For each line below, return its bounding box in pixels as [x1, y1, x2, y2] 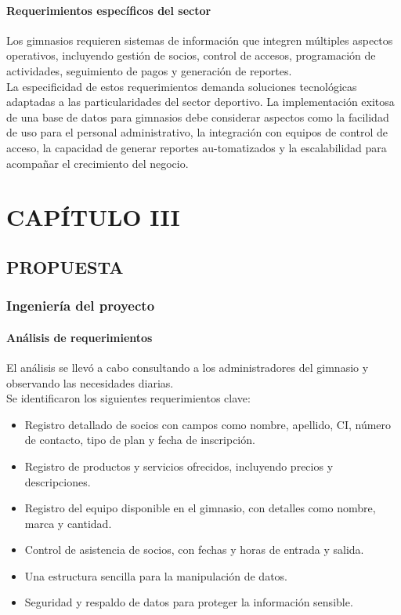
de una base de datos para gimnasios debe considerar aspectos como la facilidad [6, 108, 389, 125]
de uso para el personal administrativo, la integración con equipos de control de [6, 124, 388, 140]
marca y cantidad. [24, 515, 112, 531]
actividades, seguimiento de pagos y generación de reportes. [6, 62, 292, 78]
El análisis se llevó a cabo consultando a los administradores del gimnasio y [6, 358, 369, 375]
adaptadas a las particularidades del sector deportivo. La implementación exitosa [6, 93, 395, 110]
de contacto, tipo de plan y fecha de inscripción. [24, 431, 255, 448]
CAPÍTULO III [6, 201, 180, 233]
